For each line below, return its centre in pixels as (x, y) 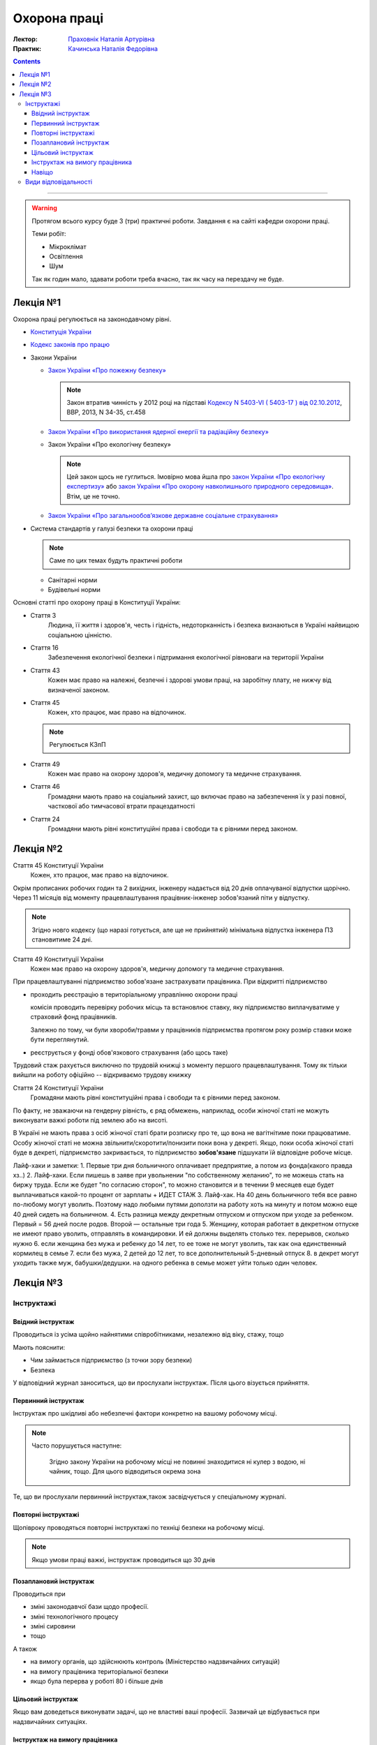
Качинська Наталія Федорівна (113, 48)
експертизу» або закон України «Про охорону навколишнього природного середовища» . (200, 487)
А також (25, 1649)
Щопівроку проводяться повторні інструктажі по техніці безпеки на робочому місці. (139, 1527)
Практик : (27, 48)
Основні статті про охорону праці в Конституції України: (97, 602)
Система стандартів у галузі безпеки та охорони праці (112, 528)
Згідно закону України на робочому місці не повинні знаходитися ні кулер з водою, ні (177, 1462)
